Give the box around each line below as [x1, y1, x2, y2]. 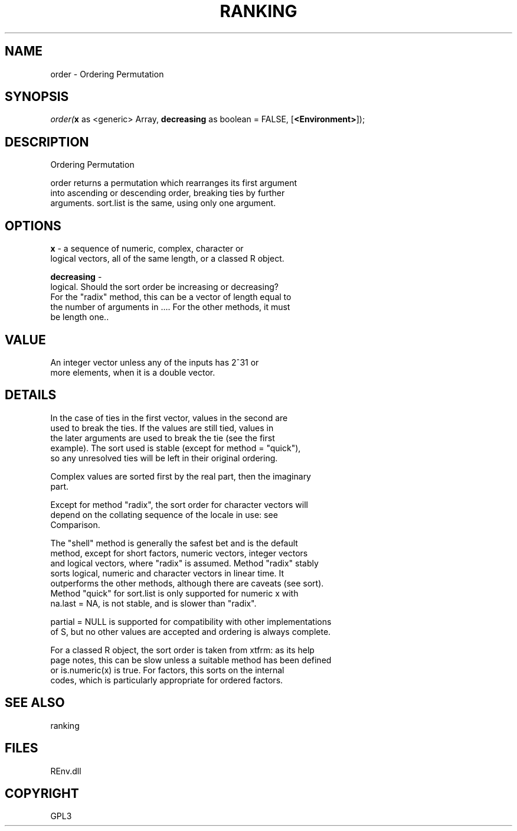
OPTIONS [5, 218, 61, 233]
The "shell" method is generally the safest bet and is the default [50, 537, 298, 548]
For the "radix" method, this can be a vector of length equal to [50, 292, 292, 302]
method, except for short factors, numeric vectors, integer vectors [50, 548, 308, 558]
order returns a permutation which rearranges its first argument [50, 178, 297, 188]
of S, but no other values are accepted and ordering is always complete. [50, 626, 331, 637]
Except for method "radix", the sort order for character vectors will [50, 499, 308, 510]
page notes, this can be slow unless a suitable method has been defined [50, 654, 332, 665]
